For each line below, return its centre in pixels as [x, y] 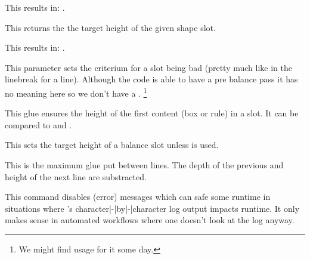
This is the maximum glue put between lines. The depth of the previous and [144, 165]
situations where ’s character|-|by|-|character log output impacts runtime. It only [152, 208]
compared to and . [38, 124]
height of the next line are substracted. [76, 176]
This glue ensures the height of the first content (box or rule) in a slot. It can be [152, 113]
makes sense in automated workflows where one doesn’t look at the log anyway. [150, 220]
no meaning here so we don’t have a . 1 [76, 92]
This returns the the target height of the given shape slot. [110, 27]
